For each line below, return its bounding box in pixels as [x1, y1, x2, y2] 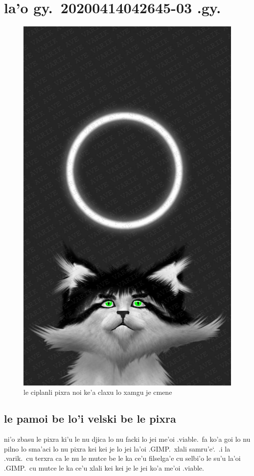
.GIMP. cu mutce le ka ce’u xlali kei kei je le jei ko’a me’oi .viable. [4, 462, 204, 473]
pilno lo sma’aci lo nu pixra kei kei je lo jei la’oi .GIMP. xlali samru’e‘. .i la [4, 443, 231, 453]
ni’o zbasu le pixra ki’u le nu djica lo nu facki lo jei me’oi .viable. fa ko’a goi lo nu [4, 433, 251, 444]
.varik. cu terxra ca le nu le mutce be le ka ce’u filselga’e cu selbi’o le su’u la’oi [4, 453, 241, 463]
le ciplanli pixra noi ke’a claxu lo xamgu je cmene [23, 387, 172, 397]
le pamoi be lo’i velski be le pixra [4, 411, 176, 426]
